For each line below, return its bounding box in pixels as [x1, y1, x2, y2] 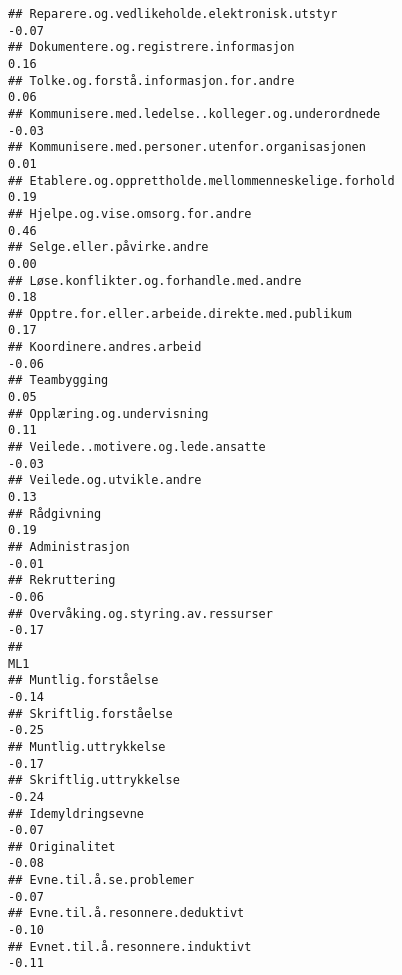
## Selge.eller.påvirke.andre [8, 240, 209, 255]
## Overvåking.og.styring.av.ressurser [8, 606, 273, 621]
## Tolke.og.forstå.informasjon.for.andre [8, 73, 295, 88]
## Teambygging [8, 373, 109, 388]
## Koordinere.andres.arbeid [8, 340, 202, 355]
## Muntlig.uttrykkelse [8, 739, 166, 754]
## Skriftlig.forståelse [8, 706, 173, 721]
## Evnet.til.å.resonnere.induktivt [8, 939, 252, 954]
